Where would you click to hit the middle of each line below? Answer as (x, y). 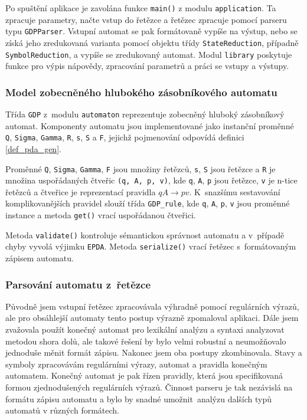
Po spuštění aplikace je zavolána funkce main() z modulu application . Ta (141, 8)
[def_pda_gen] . (33, 148)
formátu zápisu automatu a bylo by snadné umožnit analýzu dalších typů (139, 398)
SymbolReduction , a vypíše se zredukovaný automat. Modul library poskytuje (149, 54)
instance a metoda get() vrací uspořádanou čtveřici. (101, 215)
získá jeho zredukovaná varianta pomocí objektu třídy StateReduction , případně (152, 42)
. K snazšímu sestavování (235, 191)
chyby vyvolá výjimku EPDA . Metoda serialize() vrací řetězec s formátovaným (151, 246)
